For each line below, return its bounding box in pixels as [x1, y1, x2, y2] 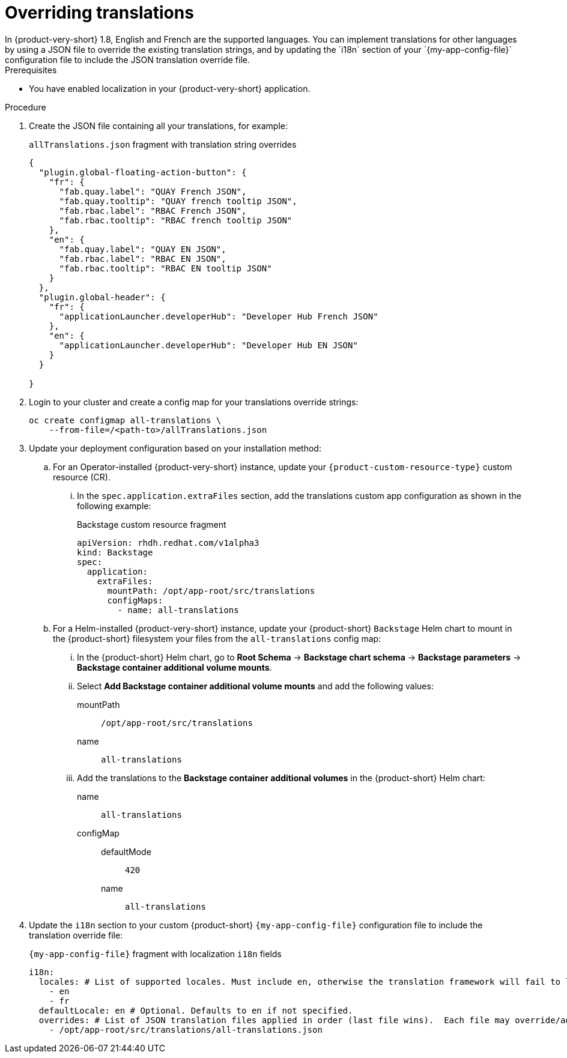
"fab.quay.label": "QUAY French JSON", [59, 186, 247, 196]
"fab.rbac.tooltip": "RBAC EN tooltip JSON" [59, 263, 272, 273]
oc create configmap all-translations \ [29, 415, 222, 425]
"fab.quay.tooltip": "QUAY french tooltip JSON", [59, 196, 297, 206]
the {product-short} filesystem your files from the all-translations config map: [53, 633, 381, 644]
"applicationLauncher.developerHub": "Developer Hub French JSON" [59, 311, 378, 321]
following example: [77, 500, 151, 511]
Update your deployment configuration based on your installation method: [29, 443, 321, 453]
